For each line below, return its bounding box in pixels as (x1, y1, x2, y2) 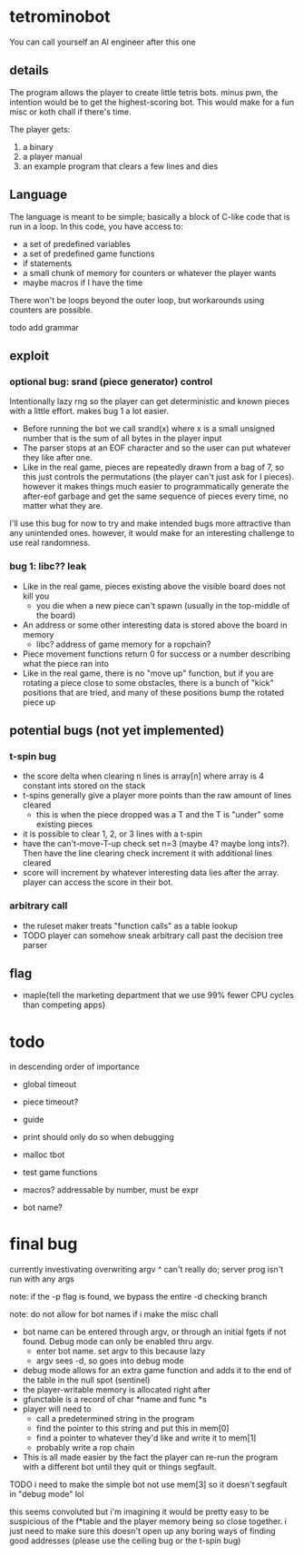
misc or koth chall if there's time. (9, 106, 132, 117)
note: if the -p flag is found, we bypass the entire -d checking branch (9, 1292, 268, 1302)
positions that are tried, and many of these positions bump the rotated (22, 687, 284, 698)
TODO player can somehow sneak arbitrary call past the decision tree (22, 929, 284, 941)
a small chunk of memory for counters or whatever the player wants (22, 267, 277, 278)
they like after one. (22, 452, 93, 463)
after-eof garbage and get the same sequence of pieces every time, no (22, 490, 289, 501)
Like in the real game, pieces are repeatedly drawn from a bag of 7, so (22, 461, 285, 473)
